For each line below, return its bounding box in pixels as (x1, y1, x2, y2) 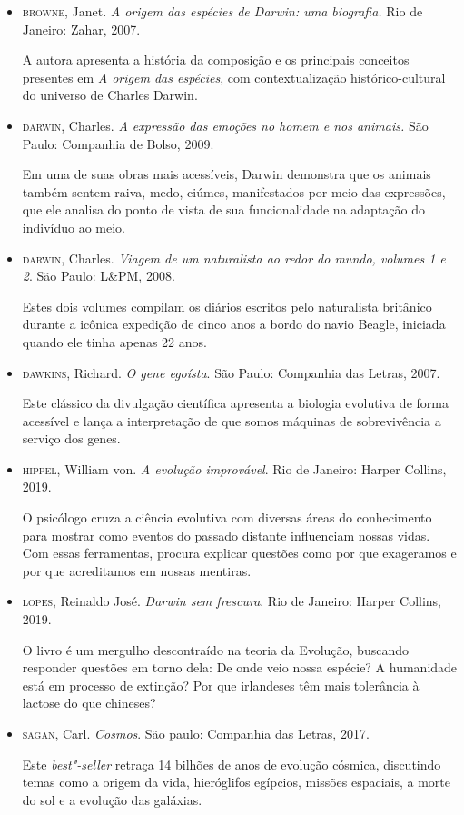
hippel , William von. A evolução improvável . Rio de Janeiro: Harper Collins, (22, 459, 447, 478)
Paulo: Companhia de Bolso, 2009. (22, 134, 214, 153)
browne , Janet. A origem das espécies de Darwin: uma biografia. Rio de (22, 2, 423, 20)
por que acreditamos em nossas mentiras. (22, 561, 252, 580)
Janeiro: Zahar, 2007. (22, 19, 141, 38)
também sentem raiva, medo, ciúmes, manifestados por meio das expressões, (22, 182, 446, 201)
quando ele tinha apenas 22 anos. (22, 332, 207, 351)
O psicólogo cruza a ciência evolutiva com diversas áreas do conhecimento (22, 508, 432, 527)
